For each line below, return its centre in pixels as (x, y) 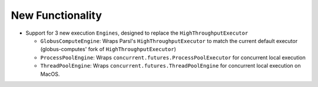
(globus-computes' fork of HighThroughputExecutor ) (108, 49)
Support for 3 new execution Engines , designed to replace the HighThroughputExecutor (137, 33)
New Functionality (57, 15)
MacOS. (50, 74)
